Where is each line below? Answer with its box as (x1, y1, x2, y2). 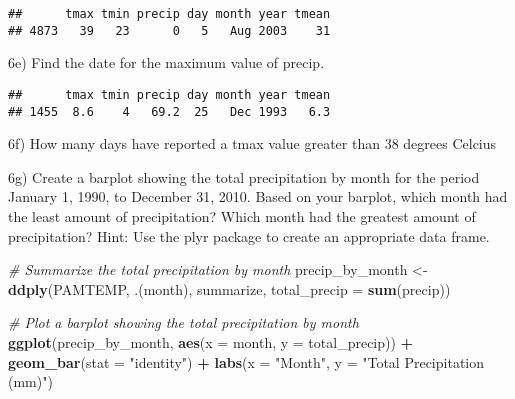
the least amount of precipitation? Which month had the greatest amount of (8, 206, 476, 226)
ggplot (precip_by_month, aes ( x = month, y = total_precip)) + (8, 331, 414, 352)
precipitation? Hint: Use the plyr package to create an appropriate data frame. (8, 225, 490, 246)
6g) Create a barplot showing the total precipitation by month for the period (8, 166, 480, 187)
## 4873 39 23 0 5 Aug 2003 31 (8, 23, 331, 38)
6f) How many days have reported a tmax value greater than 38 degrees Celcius (8, 133, 497, 154)
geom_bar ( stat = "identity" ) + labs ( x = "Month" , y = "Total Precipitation (8, 351, 485, 372)
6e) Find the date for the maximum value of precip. (8, 52, 325, 73)
